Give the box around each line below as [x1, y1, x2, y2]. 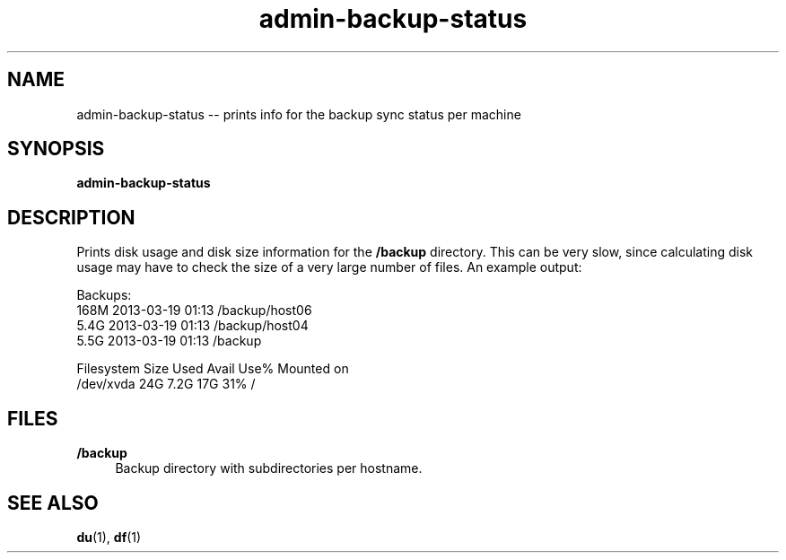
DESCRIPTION [7, 206, 135, 229]
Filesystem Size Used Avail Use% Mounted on [76, 361, 349, 377]
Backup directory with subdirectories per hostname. [115, 460, 423, 477]
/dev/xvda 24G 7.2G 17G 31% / [76, 376, 256, 392]
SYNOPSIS [7, 137, 105, 161]
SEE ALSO [7, 491, 99, 514]
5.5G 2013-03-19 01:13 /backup [76, 333, 262, 349]
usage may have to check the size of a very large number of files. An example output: [76, 259, 582, 276]
